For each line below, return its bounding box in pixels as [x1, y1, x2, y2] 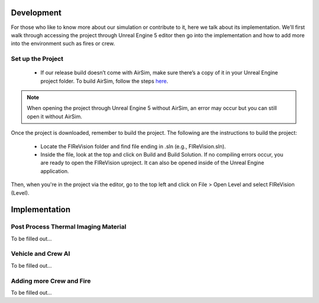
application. [40, 167, 69, 174]
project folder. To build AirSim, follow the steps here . [40, 77, 168, 84]
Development [11, 8, 62, 18]
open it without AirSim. [27, 113, 83, 120]
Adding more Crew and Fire [11, 276, 91, 285]
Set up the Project [11, 55, 64, 63]
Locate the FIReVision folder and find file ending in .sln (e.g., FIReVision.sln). [40, 142, 226, 150]
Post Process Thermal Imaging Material [11, 223, 126, 231]
